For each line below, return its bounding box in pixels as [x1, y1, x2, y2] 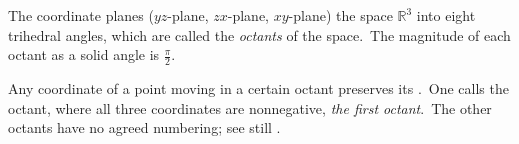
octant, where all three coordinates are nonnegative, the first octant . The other [8, 97, 492, 118]
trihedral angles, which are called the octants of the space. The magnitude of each [8, 24, 511, 45]
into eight [416, 5, 476, 25]
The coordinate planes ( [8, 5, 154, 25]
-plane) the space [288, 5, 393, 25]
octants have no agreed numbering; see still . [8, 117, 281, 138]
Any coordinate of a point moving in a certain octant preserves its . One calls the [8, 78, 509, 99]
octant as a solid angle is [8, 44, 160, 65]
